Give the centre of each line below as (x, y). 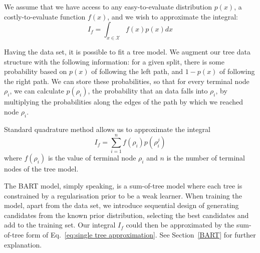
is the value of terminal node (92, 158)
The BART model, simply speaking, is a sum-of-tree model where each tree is (123, 186)
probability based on (36, 71)
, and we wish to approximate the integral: (173, 16)
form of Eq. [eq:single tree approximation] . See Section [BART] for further (141, 235)
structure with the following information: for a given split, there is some (114, 61)
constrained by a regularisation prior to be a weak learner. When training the (123, 195)
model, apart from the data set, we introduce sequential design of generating (121, 205)
